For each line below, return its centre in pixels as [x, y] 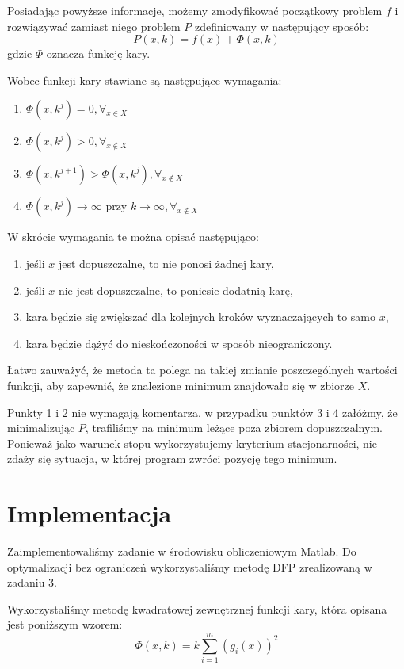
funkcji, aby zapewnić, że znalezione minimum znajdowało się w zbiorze [181, 385]
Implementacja [90, 513]
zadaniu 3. [32, 582]
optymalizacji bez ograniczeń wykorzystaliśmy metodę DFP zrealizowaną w [190, 566]
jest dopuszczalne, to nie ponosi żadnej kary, [166, 263]
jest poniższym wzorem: [65, 624]
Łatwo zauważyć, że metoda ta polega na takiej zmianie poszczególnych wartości [202, 370]
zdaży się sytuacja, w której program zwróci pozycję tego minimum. [172, 459]
